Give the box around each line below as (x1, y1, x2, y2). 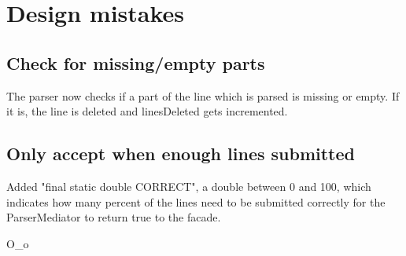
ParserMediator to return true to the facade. (6, 209, 221, 225)
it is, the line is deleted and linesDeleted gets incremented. (6, 103, 288, 119)
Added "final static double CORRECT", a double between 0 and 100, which (6, 177, 371, 194)
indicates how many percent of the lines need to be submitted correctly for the (6, 193, 386, 210)
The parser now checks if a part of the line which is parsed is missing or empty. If (6, 87, 400, 104)
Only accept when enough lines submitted (6, 141, 355, 166)
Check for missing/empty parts (6, 50, 265, 75)
